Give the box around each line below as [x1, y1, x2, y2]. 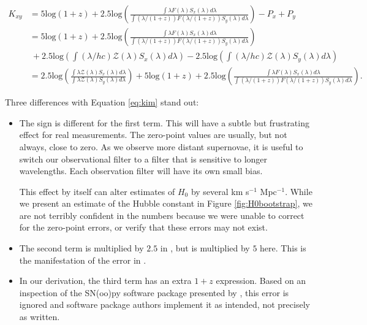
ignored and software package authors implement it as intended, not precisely [19, 298, 310, 311]
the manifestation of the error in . [19, 253, 146, 266]
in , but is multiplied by [160, 242, 250, 254]
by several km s [191, 185, 249, 197]
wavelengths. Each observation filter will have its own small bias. [19, 164, 263, 177]
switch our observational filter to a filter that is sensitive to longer [19, 152, 268, 165]
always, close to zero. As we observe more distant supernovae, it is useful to [19, 140, 303, 153]
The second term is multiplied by [19, 242, 144, 254]
